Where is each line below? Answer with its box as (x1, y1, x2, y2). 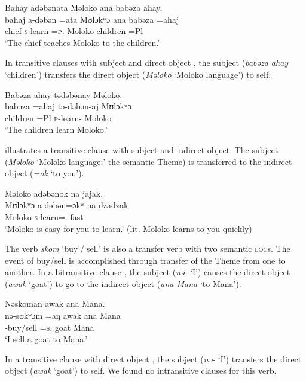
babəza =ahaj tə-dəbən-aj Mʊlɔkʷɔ (5, 100, 132, 112)
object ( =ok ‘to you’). (5, 167, 84, 179)
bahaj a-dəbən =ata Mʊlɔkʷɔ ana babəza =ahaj (5, 13, 179, 25)
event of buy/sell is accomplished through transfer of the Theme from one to (5, 254, 286, 266)
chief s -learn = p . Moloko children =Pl (5, 25, 143, 37)
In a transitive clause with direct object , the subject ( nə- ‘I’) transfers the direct (5, 352, 302, 365)
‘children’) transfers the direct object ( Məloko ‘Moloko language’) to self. (5, 68, 271, 80)
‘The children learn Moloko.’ (5, 123, 108, 136)
